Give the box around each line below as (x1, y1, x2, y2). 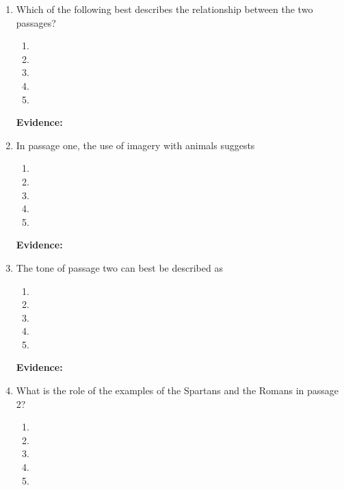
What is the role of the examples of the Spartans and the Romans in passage (16, 383, 339, 398)
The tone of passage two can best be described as (16, 260, 223, 274)
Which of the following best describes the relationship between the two (16, 2, 313, 16)
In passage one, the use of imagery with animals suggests (16, 138, 255, 152)
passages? (16, 15, 56, 29)
